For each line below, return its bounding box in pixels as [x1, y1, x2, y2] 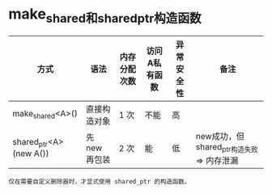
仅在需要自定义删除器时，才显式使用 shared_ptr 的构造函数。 [8, 177, 191, 186]
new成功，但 [195, 130, 244, 141]
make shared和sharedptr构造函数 [8, 5, 202, 26]
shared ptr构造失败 [195, 141, 258, 154]
